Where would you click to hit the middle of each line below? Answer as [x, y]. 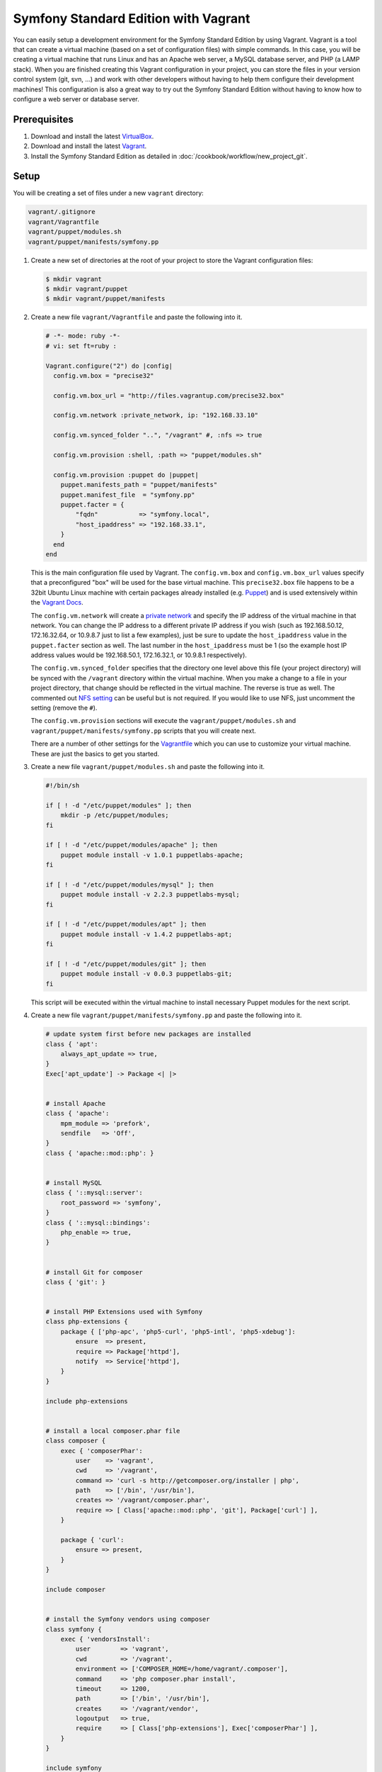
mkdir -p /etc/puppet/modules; [115, 815]
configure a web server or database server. [76, 99]
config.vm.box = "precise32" [104, 375]
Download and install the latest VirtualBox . [92, 136]
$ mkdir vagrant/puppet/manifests [105, 299]
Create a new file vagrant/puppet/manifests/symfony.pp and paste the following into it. [166, 1015]
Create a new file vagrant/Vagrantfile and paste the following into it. [137, 317]
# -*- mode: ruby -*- [83, 336]
